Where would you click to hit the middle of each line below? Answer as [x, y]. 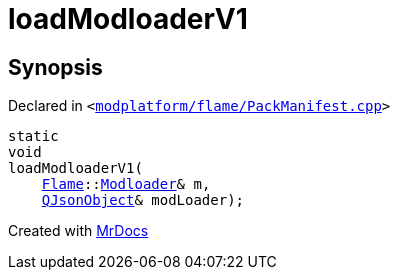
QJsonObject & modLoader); [143, 200]
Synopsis [55, 67]
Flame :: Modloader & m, [126, 184]
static [33, 136]
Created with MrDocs [78, 231]
